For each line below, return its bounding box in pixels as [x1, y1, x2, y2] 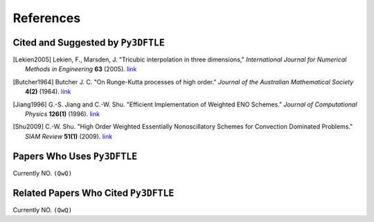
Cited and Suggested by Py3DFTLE [12, 37, 166, 48]
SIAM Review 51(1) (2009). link [25, 132, 113, 140]
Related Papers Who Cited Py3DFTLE [12, 187, 175, 198]
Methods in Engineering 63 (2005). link [25, 65, 137, 73]
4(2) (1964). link [25, 87, 71, 96]
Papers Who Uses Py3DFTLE [12, 150, 138, 162]
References [12, 10, 81, 26]
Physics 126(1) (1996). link [25, 110, 100, 118]
